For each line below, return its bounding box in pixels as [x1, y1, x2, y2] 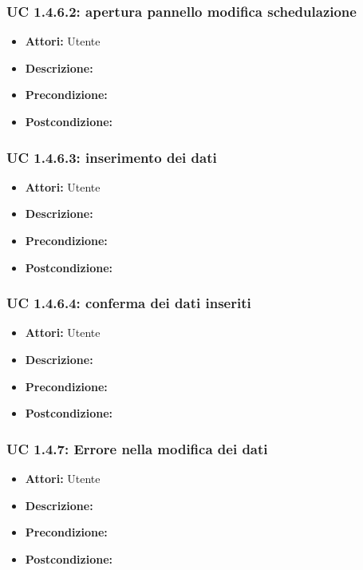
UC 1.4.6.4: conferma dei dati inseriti [6, 293, 251, 313]
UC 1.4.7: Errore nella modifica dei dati [6, 438, 268, 458]
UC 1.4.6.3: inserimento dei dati [6, 147, 217, 167]
